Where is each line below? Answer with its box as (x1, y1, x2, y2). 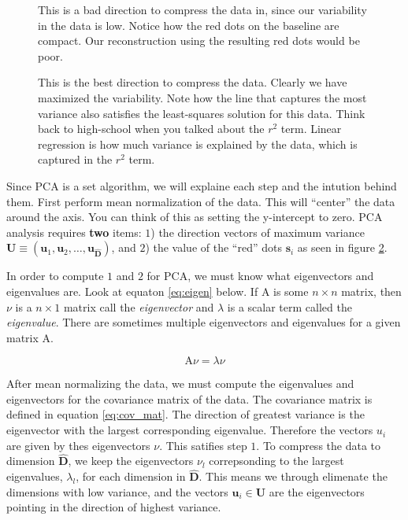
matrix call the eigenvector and (63, 298, 214, 315)
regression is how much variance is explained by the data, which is (38, 135, 358, 152)
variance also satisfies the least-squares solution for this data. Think (38, 105, 365, 121)
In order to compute (6, 267, 104, 284)
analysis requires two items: (6, 223, 142, 240)
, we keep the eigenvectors (68, 452, 194, 469)
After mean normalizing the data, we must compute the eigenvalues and (6, 375, 354, 392)
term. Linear (280, 120, 342, 137)
